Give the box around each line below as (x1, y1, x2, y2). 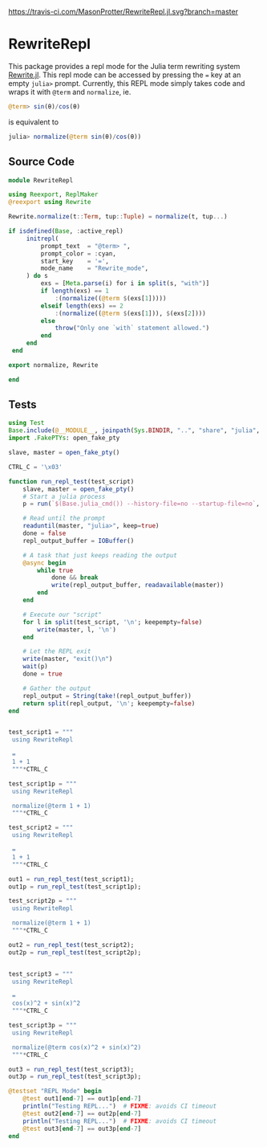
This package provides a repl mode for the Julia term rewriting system (8, 61, 241, 71)
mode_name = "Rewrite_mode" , (40, 264, 149, 272)
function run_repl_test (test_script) (8, 477, 135, 485)
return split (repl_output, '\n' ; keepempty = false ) (22, 699, 196, 708)
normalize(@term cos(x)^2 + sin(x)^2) (11, 1043, 142, 1051)
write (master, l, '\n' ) (37, 626, 116, 634)
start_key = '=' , (40, 257, 110, 265)
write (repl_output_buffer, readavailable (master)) (51, 582, 225, 590)
